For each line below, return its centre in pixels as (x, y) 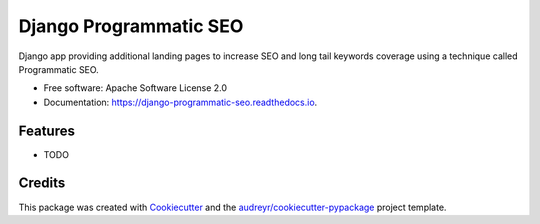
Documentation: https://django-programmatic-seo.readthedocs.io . (180, 102)
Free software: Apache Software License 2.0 (135, 88)
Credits (42, 183)
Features (46, 130)
